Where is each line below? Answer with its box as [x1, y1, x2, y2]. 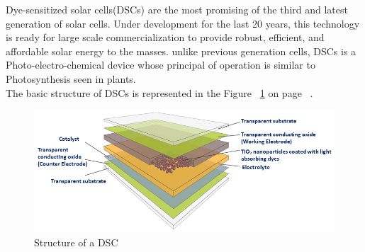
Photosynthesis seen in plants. [6, 71, 136, 86]
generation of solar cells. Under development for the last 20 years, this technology [6, 16, 360, 30]
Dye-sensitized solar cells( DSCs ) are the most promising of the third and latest [6, 2, 348, 16]
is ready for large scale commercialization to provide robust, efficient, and [6, 30, 325, 45]
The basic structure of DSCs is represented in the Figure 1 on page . [6, 85, 313, 100]
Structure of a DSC [34, 234, 118, 249]
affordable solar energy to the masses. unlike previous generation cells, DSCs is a [6, 43, 356, 58]
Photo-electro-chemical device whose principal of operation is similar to [6, 57, 315, 72]
